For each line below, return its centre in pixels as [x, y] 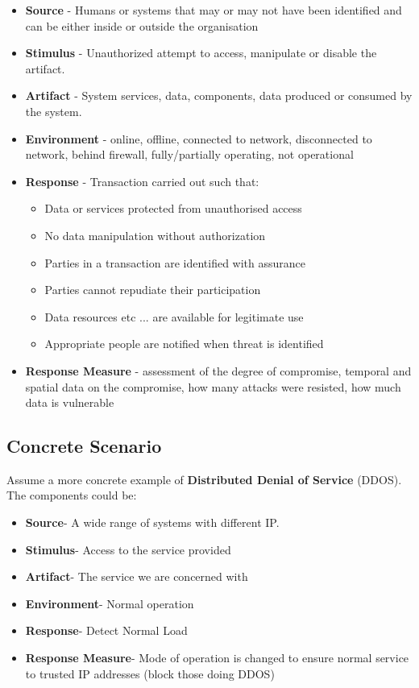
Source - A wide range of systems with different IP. [152, 522]
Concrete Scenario [84, 446]
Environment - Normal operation [110, 603]
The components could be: [72, 495]
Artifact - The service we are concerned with [137, 576]
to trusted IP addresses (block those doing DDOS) [150, 673]
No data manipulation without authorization [155, 235]
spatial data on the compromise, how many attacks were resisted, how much [213, 386]
